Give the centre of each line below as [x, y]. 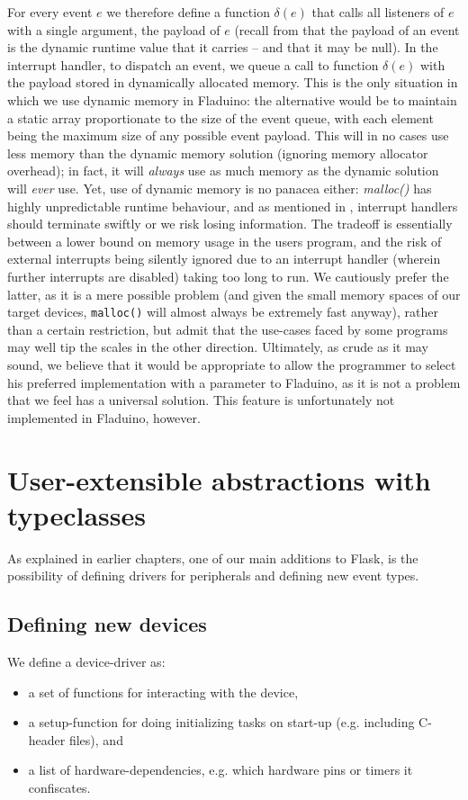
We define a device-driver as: [86, 662]
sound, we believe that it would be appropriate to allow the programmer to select [232, 364]
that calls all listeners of [378, 12]
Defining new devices [107, 624]
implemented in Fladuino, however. [104, 417]
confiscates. [59, 787]
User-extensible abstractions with [219, 479]
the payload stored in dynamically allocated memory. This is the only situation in [233, 82]
